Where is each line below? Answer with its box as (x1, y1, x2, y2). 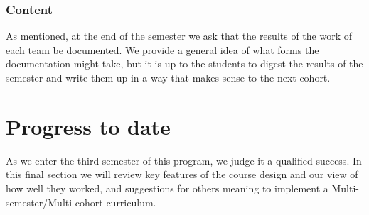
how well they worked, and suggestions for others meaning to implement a (6, 180, 328, 195)
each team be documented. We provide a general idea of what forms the (6, 42, 319, 57)
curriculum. (106, 194, 156, 209)
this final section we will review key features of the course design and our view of (6, 167, 358, 182)
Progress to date (6, 111, 171, 140)
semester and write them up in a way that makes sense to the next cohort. (6, 70, 331, 84)
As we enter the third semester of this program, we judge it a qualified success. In (6, 153, 362, 167)
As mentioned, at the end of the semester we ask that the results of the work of (6, 28, 353, 43)
